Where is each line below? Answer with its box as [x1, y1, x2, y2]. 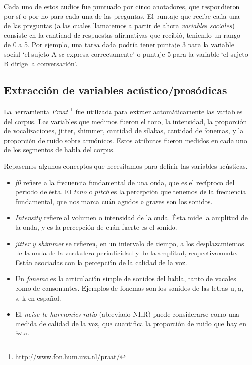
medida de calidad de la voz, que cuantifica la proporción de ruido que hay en [15, 318, 246, 328]
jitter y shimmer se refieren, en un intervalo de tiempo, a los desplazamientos [15, 238, 244, 248]
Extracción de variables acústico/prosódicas [4, 82, 227, 97]
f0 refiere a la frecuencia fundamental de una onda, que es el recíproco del [15, 177, 235, 187]
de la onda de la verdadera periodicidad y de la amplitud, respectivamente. [15, 248, 238, 258]
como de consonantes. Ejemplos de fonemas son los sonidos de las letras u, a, [15, 283, 244, 293]
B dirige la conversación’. [4, 58, 78, 68]
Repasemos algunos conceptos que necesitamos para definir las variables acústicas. [4, 160, 248, 171]
